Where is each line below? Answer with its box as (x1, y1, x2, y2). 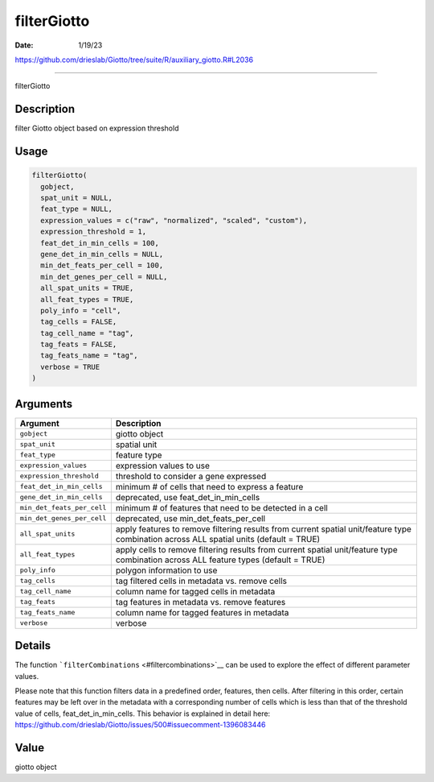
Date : (14, 40, 34, 50)
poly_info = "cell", (40, 306, 121, 315)
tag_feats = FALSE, (40, 340, 117, 350)
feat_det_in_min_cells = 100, (40, 238, 160, 247)
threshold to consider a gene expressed (115, 470, 267, 482)
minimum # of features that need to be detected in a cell (115, 502, 329, 513)
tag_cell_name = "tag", (40, 329, 134, 337)
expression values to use (115, 460, 211, 471)
